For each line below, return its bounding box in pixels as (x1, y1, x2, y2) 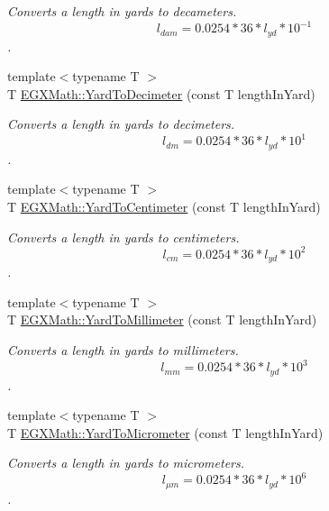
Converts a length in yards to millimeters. (7, 340, 239, 359)
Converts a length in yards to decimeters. (7, 114, 235, 133)
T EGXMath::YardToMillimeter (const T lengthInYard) (7, 310, 317, 329)
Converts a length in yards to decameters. (7, 2, 237, 20)
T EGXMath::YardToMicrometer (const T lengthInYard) (7, 423, 324, 442)
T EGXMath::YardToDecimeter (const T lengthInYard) (7, 84, 315, 103)
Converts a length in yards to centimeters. (7, 227, 240, 246)
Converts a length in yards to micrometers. (7, 453, 245, 472)
